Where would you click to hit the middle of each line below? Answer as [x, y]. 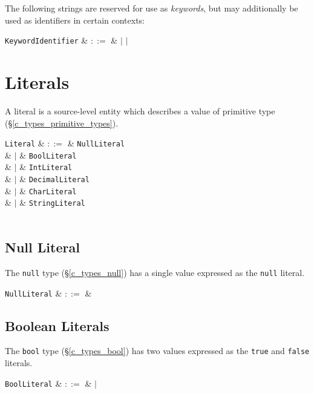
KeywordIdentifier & [47, 40]
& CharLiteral [48, 190]
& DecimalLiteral [54, 179]
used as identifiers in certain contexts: [75, 20]
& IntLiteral [46, 167]
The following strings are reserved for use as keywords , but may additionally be [152, 8]
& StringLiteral [52, 202]
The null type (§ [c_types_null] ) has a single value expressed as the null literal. [155, 272]
